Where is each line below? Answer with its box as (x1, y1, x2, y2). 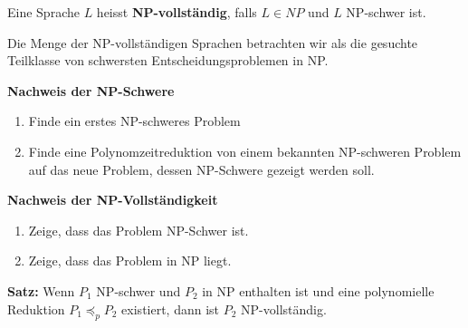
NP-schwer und (96, 281, 181, 300)
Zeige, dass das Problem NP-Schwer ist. (28, 220, 249, 239)
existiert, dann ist (121, 299, 220, 318)
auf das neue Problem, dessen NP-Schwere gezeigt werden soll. (28, 159, 375, 178)
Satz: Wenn (7, 281, 75, 300)
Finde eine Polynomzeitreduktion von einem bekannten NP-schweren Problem (28, 141, 462, 160)
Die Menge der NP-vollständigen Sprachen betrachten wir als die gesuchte (7, 33, 418, 52)
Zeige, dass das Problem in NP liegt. (28, 251, 232, 270)
